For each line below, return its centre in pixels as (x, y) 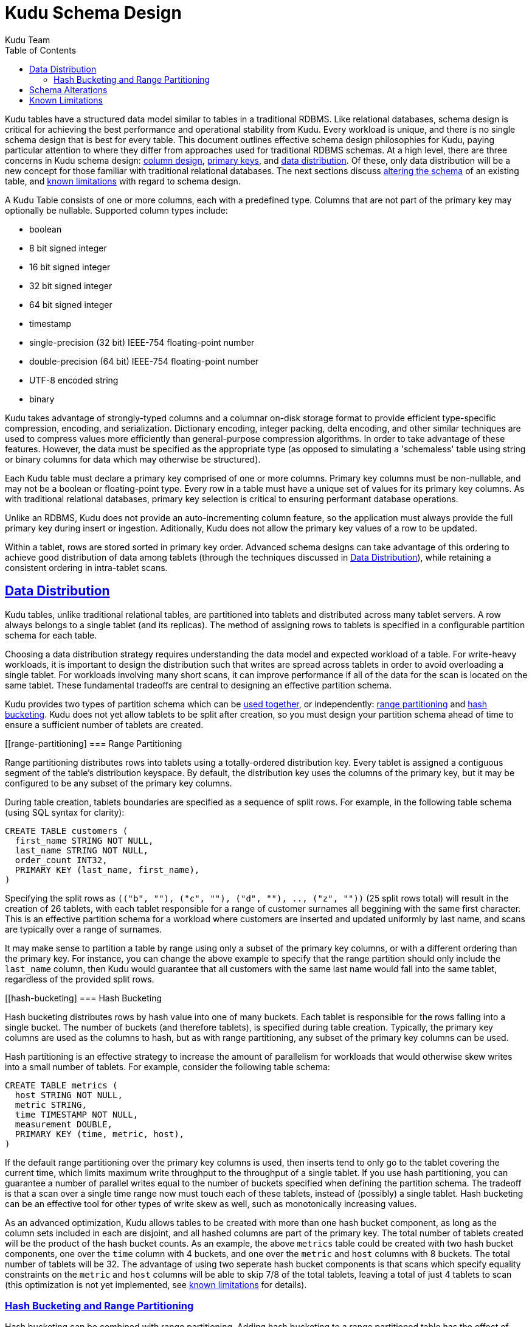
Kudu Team (28, 40)
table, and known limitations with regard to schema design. (123, 181)
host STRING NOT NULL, (69, 1095)
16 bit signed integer (70, 267)
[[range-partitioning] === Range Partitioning (94, 743)
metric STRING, (51, 1105)
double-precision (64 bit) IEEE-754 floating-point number (144, 361)
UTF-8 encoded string (74, 380)
